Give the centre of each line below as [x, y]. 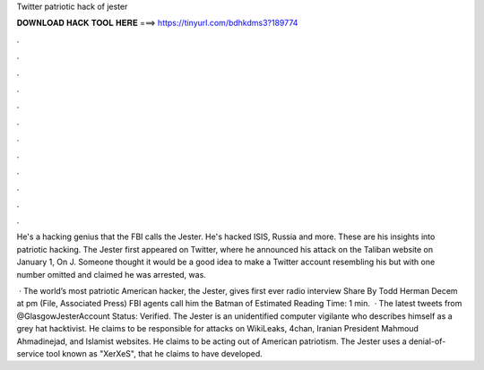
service [30, 353]
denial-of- [427, 341]
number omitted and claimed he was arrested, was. [111, 274]
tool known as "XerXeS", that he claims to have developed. [155, 353]
